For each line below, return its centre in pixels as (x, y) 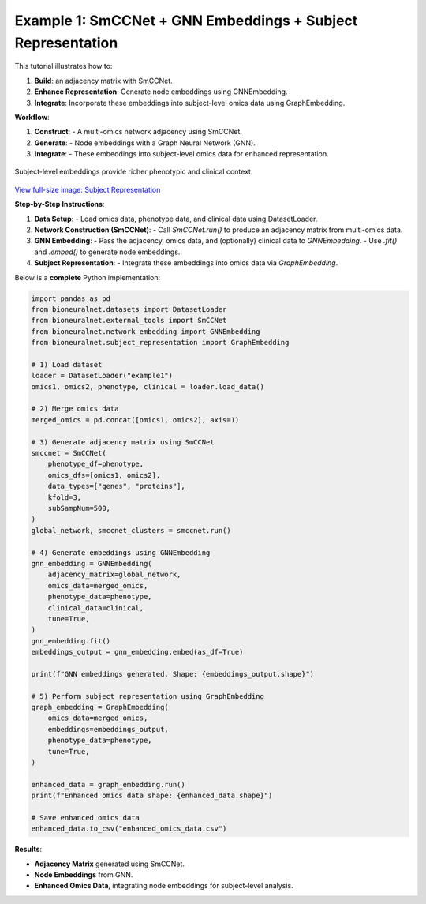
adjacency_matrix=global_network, (114, 575)
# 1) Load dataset (67, 364)
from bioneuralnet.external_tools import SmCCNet (129, 321)
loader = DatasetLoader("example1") (102, 376)
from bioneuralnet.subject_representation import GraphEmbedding (160, 343)
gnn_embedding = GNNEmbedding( (92, 563)
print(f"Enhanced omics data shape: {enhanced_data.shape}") (152, 796)
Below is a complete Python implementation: (88, 277)
